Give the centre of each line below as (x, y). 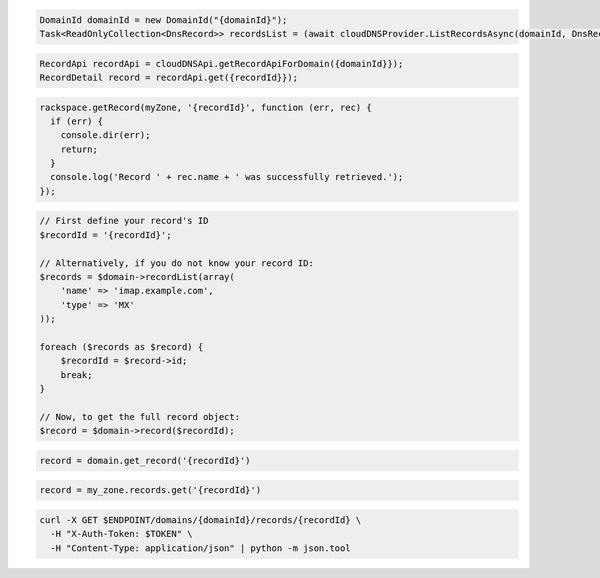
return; (79, 149)
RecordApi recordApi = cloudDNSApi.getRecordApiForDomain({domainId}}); (221, 63)
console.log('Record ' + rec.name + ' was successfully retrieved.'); (227, 177)
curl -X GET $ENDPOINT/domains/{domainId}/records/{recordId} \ (200, 520)
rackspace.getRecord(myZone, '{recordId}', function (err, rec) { (205, 107)
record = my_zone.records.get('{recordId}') (150, 490)
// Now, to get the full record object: (139, 416)
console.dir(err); (105, 135)
